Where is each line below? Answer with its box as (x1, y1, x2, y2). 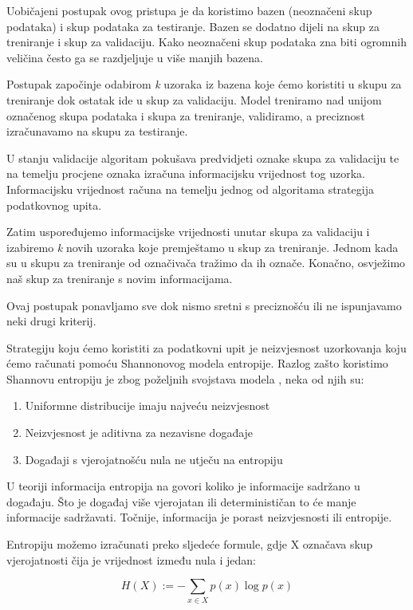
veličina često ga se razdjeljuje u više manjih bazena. (6, 49, 263, 65)
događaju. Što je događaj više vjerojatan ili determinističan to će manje (6, 493, 356, 510)
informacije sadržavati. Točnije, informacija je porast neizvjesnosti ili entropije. (6, 509, 392, 525)
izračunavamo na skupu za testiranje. (6, 123, 188, 140)
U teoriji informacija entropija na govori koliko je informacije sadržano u (6, 478, 360, 494)
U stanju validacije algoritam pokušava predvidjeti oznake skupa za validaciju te (6, 149, 399, 166)
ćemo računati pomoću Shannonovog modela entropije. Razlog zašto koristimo (6, 355, 388, 372)
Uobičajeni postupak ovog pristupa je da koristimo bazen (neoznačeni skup (6, 2, 372, 18)
